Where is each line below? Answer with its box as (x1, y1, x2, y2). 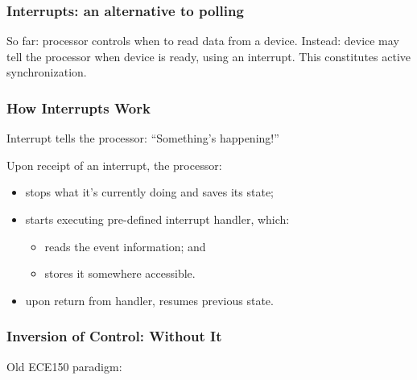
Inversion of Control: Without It (6, 326, 222, 346)
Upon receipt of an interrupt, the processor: (6, 156, 222, 173)
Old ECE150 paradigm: (6, 357, 122, 374)
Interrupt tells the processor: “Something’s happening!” (6, 130, 279, 147)
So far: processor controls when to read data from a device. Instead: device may (6, 32, 399, 49)
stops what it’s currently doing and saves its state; (25, 184, 275, 200)
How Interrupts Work (6, 97, 151, 118)
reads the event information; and (44, 237, 206, 254)
